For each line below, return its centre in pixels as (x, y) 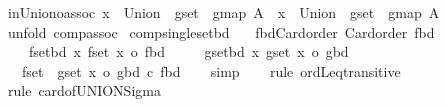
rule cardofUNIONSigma (84, 90)
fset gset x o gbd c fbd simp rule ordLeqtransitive (211, 70)
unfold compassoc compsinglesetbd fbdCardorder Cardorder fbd (221, 31)
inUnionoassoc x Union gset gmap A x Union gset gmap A (223, 12)
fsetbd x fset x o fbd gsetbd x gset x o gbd (188, 51)
